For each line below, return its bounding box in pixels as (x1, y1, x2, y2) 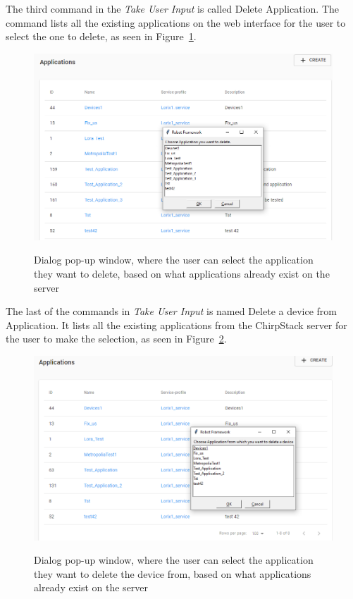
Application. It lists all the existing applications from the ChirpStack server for (6, 317, 347, 332)
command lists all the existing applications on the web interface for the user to (6, 15, 346, 30)
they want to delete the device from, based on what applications (34, 566, 311, 581)
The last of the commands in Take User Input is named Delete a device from (6, 304, 337, 319)
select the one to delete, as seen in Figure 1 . (6, 29, 197, 44)
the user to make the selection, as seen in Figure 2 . (6, 331, 227, 346)
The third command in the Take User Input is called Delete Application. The (6, 1, 339, 16)
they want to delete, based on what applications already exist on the (34, 266, 330, 280)
